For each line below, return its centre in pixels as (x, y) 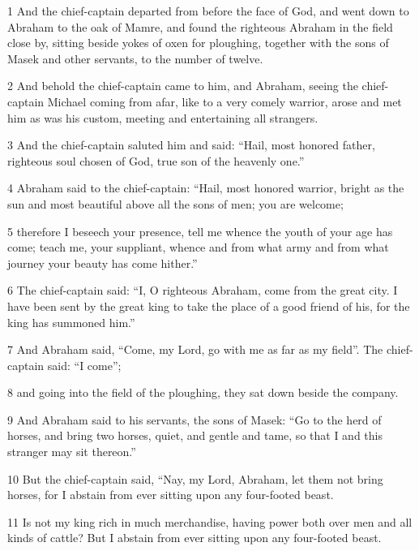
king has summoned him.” (71, 322)
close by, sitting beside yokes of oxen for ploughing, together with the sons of (198, 43)
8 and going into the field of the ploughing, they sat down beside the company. (203, 392)
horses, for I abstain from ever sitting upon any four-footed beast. (171, 495)
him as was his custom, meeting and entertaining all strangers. (163, 117)
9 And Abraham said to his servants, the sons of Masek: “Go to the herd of (195, 419)
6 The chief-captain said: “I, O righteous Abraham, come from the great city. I (203, 290)
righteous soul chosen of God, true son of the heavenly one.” (156, 160)
